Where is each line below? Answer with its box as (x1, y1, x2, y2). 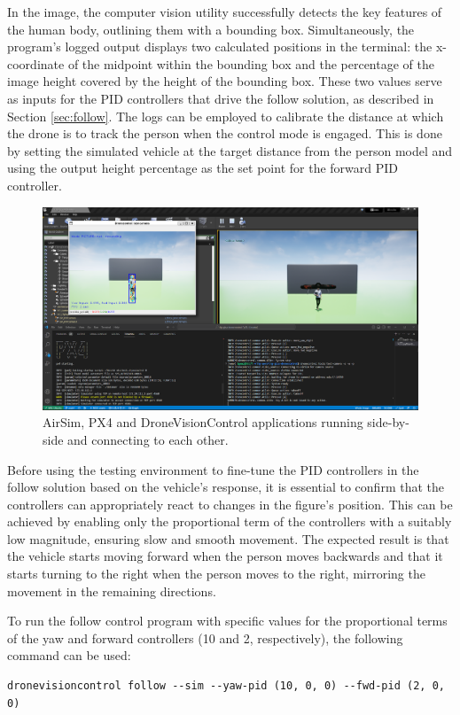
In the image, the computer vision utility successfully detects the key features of (7, 3, 442, 20)
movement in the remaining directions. (7, 581, 216, 600)
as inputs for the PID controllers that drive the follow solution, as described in (7, 89, 434, 107)
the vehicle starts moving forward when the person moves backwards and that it (7, 547, 443, 565)
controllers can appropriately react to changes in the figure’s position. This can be (7, 494, 453, 513)
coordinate (7, 54, 65, 73)
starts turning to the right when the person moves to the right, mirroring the (7, 564, 425, 583)
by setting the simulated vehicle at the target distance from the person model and (7, 141, 453, 159)
